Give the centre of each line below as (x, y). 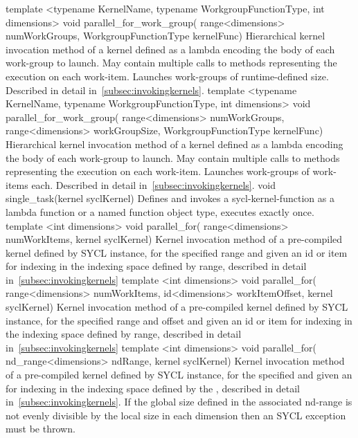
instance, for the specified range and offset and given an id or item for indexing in (179, 320)
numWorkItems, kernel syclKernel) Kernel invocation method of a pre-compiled (174, 239)
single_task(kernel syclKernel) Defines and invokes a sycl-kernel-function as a (170, 198)
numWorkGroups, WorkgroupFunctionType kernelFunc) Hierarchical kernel (165, 36)
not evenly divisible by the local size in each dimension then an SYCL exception (176, 415)
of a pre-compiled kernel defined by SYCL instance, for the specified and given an (179, 375)
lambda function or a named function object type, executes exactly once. (160, 211)
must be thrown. (41, 429)
